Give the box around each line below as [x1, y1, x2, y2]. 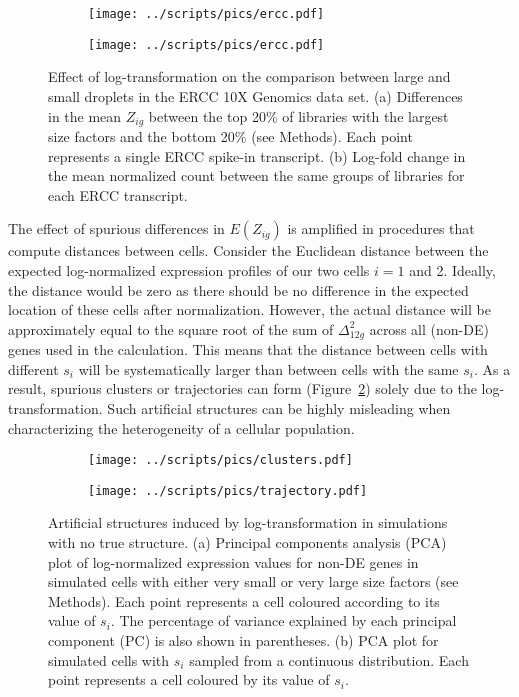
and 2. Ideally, [409, 259, 496, 280]
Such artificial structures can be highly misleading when [107, 397, 451, 418]
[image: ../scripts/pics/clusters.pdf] [88, 453, 353, 468]
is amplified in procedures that [287, 218, 475, 239]
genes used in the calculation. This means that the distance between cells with [8, 339, 488, 360]
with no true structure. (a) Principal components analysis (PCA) [48, 532, 447, 553]
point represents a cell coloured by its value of [48, 669, 330, 690]
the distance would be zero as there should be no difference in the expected [8, 279, 469, 300]
